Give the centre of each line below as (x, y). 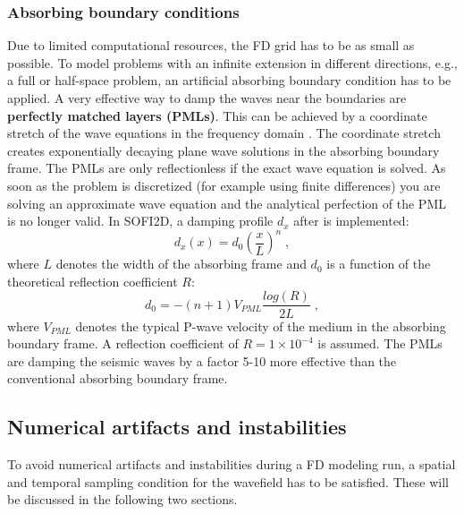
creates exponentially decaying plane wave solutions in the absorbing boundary (224, 150)
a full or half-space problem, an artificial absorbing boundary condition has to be (229, 80)
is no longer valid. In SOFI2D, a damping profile (140, 221)
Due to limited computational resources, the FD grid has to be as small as (211, 45)
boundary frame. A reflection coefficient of (123, 343)
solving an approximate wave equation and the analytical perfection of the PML (227, 203)
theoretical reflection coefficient (93, 281)
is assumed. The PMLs (380, 343)
